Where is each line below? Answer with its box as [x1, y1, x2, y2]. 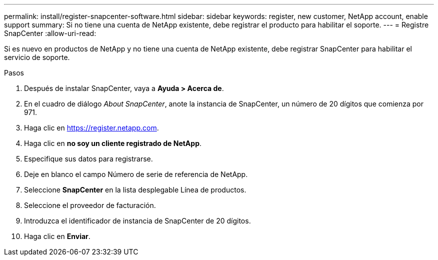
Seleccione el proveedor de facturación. [24, 201, 156, 209]
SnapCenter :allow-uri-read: [4, 29, 96, 37]
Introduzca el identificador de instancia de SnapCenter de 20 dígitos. [24, 216, 251, 225]
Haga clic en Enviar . [24, 232, 90, 240]
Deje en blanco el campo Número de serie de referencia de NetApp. [24, 170, 248, 178]
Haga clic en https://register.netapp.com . [24, 123, 159, 132]
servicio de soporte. [4, 53, 70, 61]
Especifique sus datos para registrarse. [24, 154, 153, 163]
